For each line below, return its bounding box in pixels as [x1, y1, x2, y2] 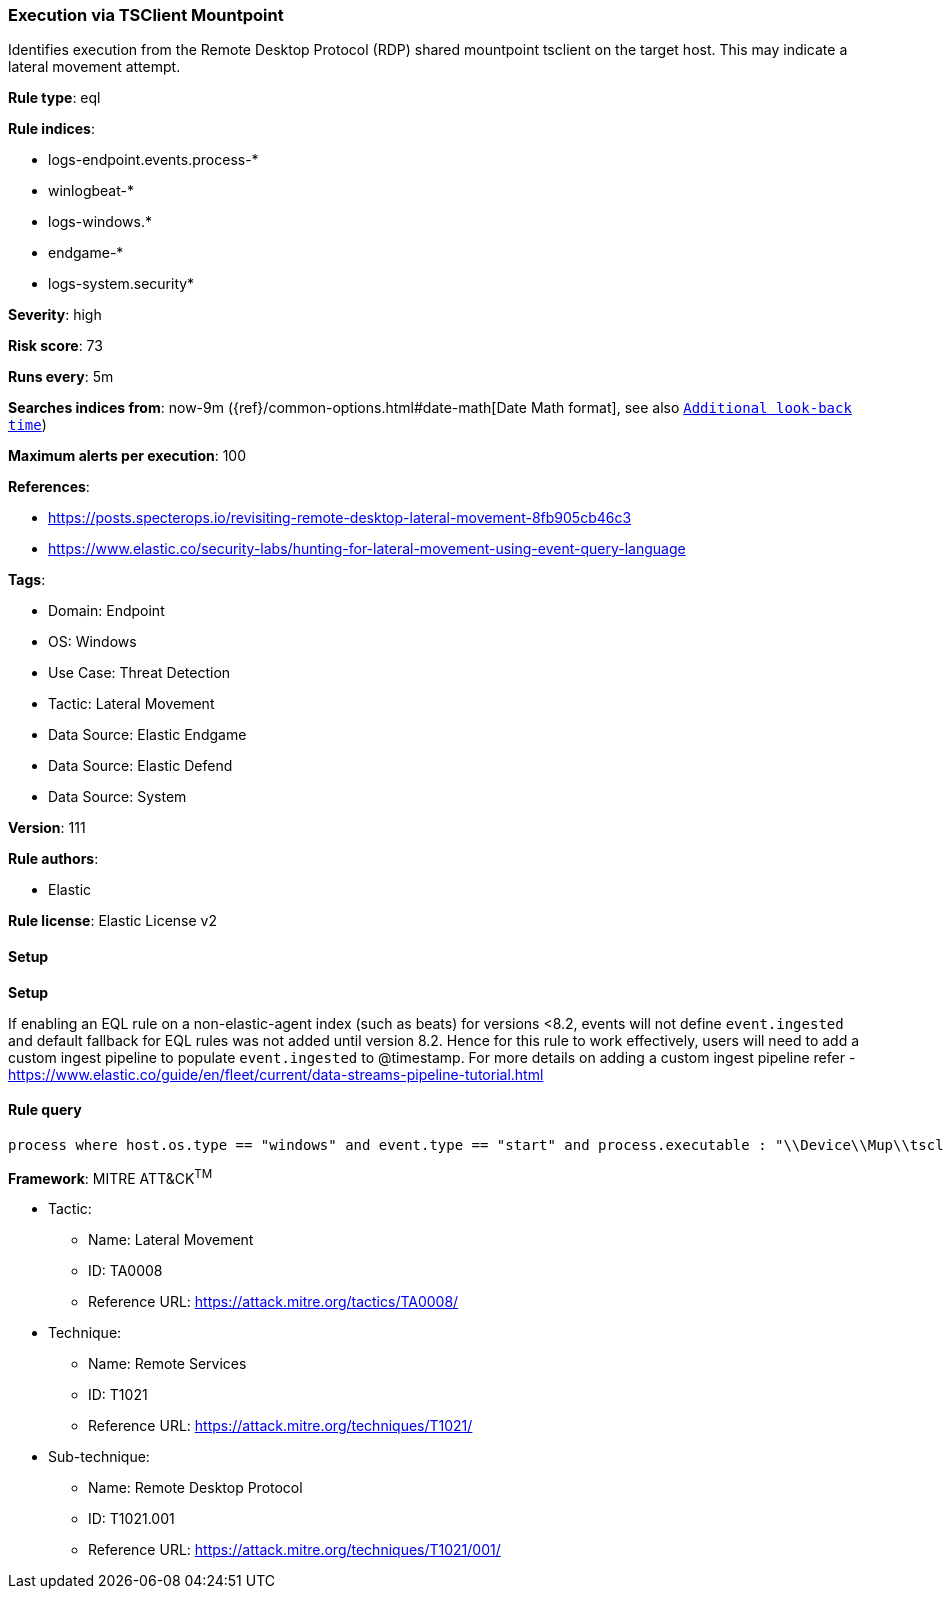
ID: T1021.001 [88, 1510, 175, 1528]
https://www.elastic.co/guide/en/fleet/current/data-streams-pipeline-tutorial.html [8, 1065, 544, 1083]
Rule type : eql [8, 89, 101, 107]
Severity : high [8, 306, 102, 324]
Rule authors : [8, 850, 99, 868]
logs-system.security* [48, 275, 195, 293]
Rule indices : [8, 120, 95, 138]
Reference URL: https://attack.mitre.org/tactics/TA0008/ [88, 1293, 459, 1311]
